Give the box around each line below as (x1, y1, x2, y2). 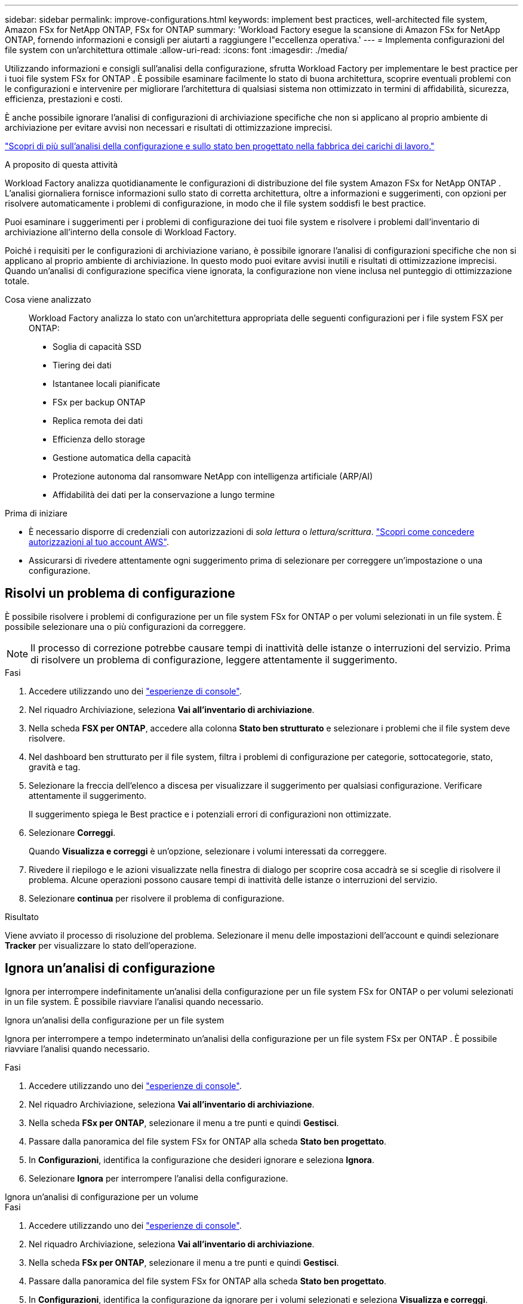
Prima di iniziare (5, 508, 67, 518)
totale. (5, 276, 29, 286)
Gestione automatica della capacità (53, 453, 191, 463)
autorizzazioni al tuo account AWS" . (29, 537, 169, 547)
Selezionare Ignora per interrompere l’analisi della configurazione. (29, 1173, 288, 1183)
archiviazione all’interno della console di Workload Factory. (5, 227, 236, 237)
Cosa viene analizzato (5, 294, 91, 305)
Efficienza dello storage (53, 434, 145, 444)
